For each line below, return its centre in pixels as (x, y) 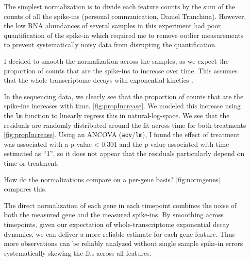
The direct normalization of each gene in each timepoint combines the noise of (120, 205)
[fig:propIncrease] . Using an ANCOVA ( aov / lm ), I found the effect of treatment (122, 134)
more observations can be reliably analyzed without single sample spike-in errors (124, 243)
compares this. (25, 189)
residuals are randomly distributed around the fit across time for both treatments (125, 125)
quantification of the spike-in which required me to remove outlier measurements (124, 35)
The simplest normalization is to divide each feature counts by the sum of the (120, 6)
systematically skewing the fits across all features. (78, 252)
